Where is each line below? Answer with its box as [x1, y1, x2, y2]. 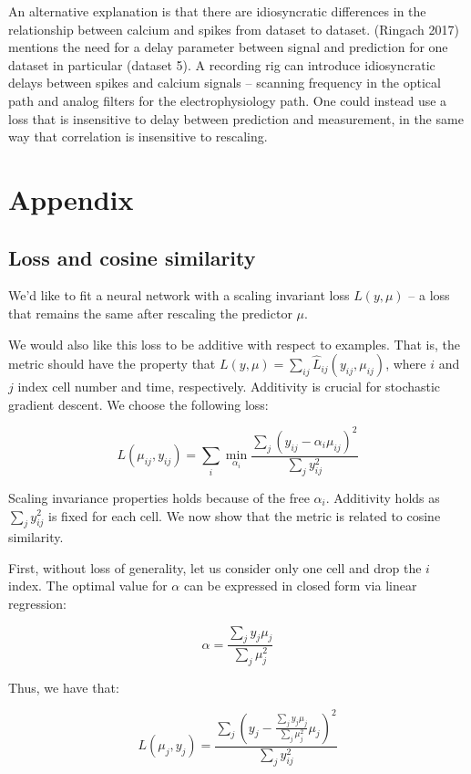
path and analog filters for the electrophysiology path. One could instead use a [8, 90, 447, 110]
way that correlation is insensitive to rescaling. [8, 127, 268, 146]
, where [385, 354, 426, 373]
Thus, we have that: [8, 677, 119, 696]
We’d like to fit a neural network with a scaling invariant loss [8, 286, 350, 305]
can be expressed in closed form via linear [183, 576, 417, 595]
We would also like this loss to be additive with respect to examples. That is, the [8, 334, 460, 353]
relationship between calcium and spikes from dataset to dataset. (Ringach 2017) [8, 19, 459, 38]
